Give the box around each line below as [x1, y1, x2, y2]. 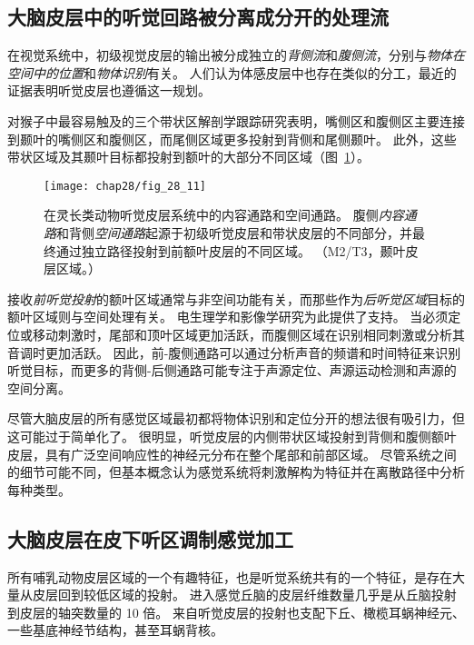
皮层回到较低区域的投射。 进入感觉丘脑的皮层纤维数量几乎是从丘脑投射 [32, 585, 457, 604]
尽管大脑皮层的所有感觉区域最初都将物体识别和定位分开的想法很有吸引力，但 [7, 409, 465, 428]
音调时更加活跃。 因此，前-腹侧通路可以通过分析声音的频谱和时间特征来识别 [7, 342, 461, 362]
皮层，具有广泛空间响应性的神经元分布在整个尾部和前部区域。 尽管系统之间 [7, 444, 457, 463]
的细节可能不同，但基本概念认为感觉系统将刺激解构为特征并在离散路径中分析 [7, 462, 465, 481]
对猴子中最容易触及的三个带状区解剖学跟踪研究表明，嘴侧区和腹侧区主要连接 [7, 111, 465, 130]
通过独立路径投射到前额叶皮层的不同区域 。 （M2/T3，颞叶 [55, 241, 406, 260]
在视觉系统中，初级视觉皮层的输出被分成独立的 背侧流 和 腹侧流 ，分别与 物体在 [7, 45, 465, 64]
